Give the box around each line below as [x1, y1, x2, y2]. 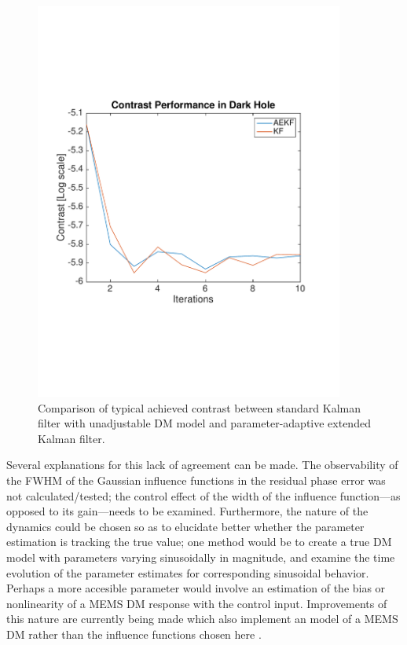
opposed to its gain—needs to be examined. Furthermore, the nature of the [6, 503, 368, 519]
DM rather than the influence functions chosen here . [6, 626, 262, 643]
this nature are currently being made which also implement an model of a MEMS [6, 610, 398, 627]
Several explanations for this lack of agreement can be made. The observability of [6, 456, 398, 473]
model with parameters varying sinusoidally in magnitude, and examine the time [6, 549, 395, 566]
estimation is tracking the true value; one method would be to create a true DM [6, 533, 392, 550]
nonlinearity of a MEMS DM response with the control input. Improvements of [6, 595, 387, 611]
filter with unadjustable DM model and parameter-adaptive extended [38, 415, 371, 431]
